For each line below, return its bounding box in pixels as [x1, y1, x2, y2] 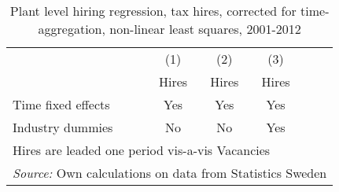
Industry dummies [13, 118, 113, 136]
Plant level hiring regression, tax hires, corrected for [9, 2, 297, 20]
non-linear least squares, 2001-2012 [109, 20, 301, 38]
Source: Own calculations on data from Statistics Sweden [13, 164, 327, 182]
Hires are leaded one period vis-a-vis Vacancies [13, 141, 271, 159]
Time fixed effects [13, 95, 110, 113]
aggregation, [38, 20, 105, 38]
